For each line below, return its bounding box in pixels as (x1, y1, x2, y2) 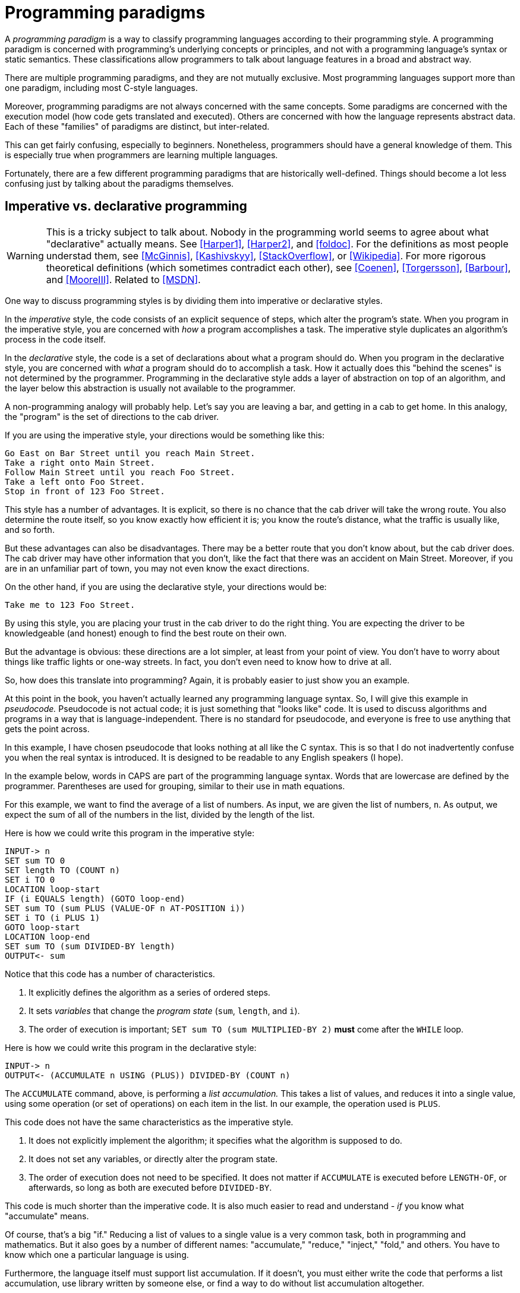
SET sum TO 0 (5, 855, 65, 865)
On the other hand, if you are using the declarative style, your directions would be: (5, 581, 327, 592)
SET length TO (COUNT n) (5, 865, 120, 875)
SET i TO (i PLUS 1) (5, 912, 100, 922)
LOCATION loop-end (5, 931, 90, 941)
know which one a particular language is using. (5, 1249, 189, 1260)
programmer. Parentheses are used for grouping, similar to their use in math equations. (5, 780, 345, 791)
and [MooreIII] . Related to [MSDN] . (46, 273, 201, 285)
